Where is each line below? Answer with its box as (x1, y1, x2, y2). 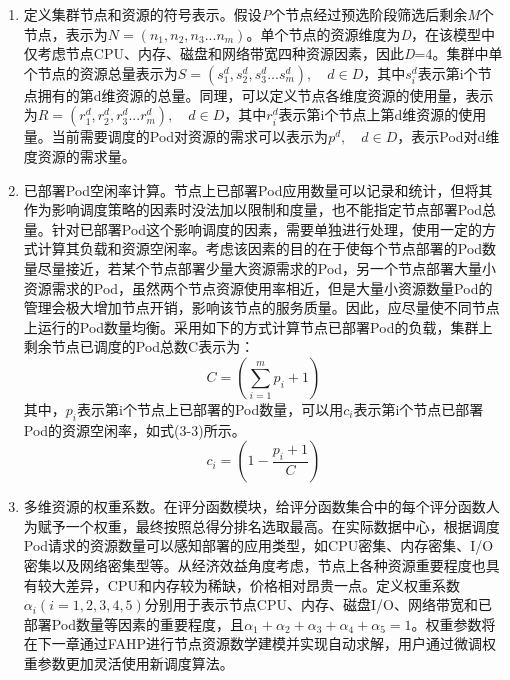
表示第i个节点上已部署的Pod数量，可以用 (77, 398, 344, 419)
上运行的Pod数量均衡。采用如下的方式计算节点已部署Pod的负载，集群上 (23, 316, 493, 337)
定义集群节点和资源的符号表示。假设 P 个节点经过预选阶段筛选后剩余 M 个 (23, 4, 494, 24)
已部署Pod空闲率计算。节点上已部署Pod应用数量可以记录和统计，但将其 (23, 179, 493, 200)
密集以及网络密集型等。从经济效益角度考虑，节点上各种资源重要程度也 (23, 555, 486, 576)
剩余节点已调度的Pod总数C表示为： (23, 336, 255, 357)
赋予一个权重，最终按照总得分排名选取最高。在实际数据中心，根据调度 (37, 515, 500, 536)
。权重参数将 (411, 613, 496, 634)
